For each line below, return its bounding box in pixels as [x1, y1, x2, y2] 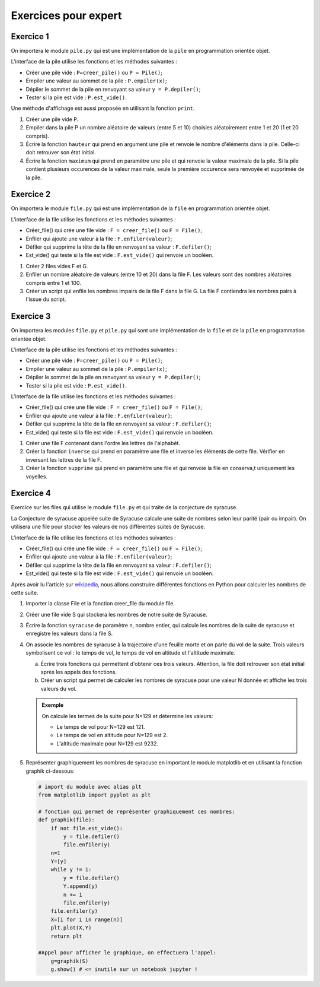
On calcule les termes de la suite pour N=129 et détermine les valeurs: [41, 712, 213, 719]
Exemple [41, 702, 64, 709]
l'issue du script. [25, 296, 66, 303]
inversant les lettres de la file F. [25, 456, 102, 463]
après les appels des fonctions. [40, 668, 117, 676]
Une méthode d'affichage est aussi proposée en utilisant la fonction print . [11, 104, 195, 112]
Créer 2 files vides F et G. [25, 262, 88, 269]
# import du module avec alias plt [38, 783, 142, 790]
